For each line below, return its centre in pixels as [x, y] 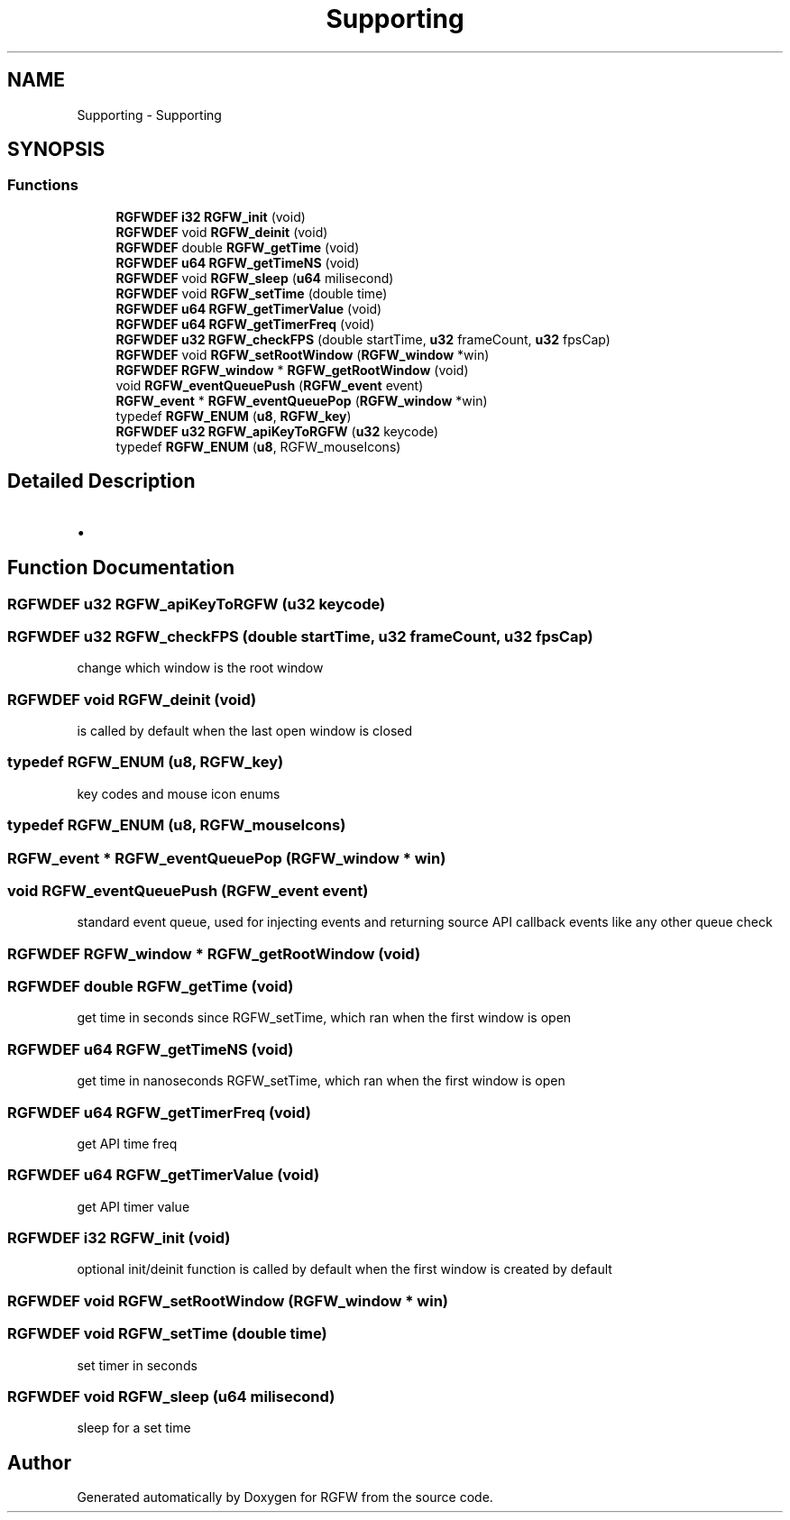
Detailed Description [101, 481]
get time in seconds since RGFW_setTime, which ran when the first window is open [324, 1018]
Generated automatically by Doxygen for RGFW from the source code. [285, 1497]
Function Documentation [121, 568]
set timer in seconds [137, 1365]
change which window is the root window [200, 668]
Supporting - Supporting [149, 114]
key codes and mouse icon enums [179, 793]
